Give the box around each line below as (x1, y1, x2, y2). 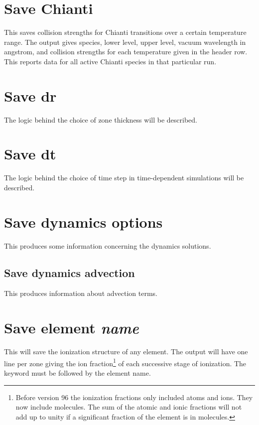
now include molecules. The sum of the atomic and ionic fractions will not (15, 402, 242, 412)
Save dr (4, 85, 57, 106)
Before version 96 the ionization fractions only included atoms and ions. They (15, 392, 253, 402)
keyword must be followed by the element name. (4, 368, 151, 378)
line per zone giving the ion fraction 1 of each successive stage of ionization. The (4, 356, 247, 368)
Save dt (4, 143, 56, 164)
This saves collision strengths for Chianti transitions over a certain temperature (4, 27, 247, 37)
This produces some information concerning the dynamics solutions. (4, 240, 211, 251)
